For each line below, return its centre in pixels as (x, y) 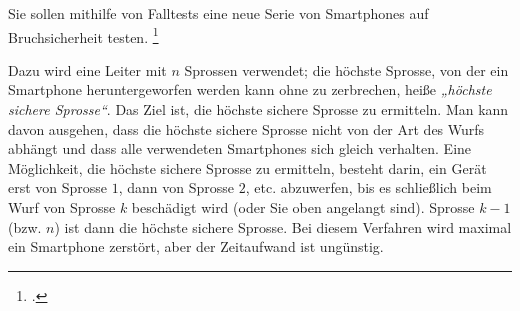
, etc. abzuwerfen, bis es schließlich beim (368, 187)
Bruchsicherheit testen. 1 (83, 35)
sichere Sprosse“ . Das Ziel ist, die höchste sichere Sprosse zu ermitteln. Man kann (258, 109)
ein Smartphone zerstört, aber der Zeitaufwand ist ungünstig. (196, 246)
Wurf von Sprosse (62, 207)
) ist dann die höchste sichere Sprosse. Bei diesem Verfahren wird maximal (283, 226)
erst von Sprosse (58, 187)
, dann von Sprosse (176, 187)
